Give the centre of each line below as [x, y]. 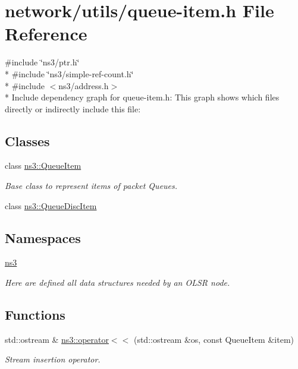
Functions [35, 315]
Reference [46, 34]
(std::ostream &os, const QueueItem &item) [214, 339]
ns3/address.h [84, 85]
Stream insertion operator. [53, 359]
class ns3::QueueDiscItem [51, 205]
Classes [27, 141]
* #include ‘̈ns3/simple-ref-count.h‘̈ [69, 73]
